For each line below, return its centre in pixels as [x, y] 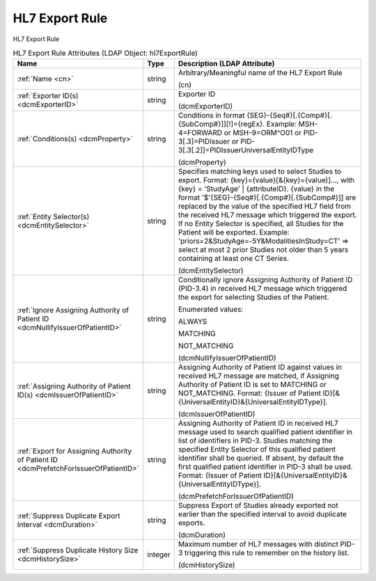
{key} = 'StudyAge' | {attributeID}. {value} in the [256, 189]
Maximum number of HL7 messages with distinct [258, 544]
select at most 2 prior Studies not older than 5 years [263, 250]
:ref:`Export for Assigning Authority [75, 451]
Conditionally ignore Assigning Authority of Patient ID [265, 280]
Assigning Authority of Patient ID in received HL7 [258, 423]
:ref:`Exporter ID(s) [48, 96]
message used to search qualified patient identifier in [265, 432]
